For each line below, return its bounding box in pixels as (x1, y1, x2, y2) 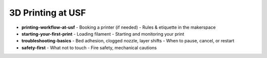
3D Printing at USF (9, 7, 86, 18)
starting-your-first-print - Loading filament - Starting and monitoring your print (21, 31, 184, 37)
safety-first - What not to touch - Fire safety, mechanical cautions (21, 44, 157, 51)
